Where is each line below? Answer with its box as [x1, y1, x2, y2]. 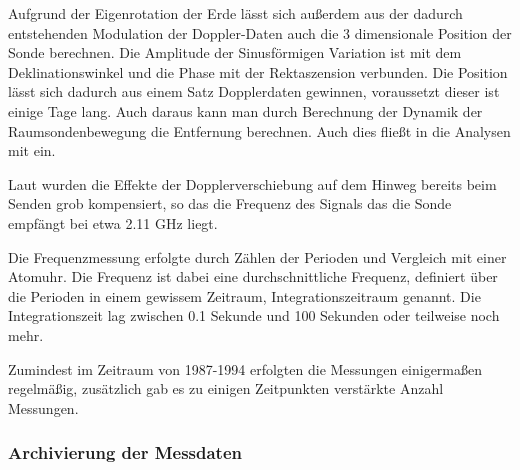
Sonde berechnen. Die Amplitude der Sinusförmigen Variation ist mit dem [8, 42, 462, 63]
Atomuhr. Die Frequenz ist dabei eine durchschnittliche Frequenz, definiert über [8, 266, 498, 287]
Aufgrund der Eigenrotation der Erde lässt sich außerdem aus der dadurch [8, 3, 463, 23]
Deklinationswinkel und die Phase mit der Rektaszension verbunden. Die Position [8, 61, 508, 82]
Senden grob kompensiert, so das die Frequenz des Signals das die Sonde [8, 193, 452, 214]
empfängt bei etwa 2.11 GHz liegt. [8, 212, 218, 233]
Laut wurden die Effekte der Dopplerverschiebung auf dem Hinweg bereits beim [8, 173, 497, 194]
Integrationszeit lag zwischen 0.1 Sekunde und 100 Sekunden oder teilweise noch [8, 305, 500, 326]
